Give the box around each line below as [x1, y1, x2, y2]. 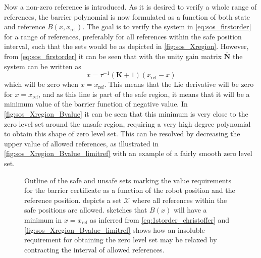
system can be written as [4, 61, 81, 71]
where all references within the [132, 194, 227, 205]
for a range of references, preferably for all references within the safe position [4, 31, 242, 41]
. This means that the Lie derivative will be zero [104, 79, 254, 89]
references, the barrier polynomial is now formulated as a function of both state [4, 11, 250, 22]
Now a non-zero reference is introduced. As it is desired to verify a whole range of [4, 2, 257, 12]
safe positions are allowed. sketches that [24, 204, 147, 215]
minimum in [24, 214, 62, 225]
